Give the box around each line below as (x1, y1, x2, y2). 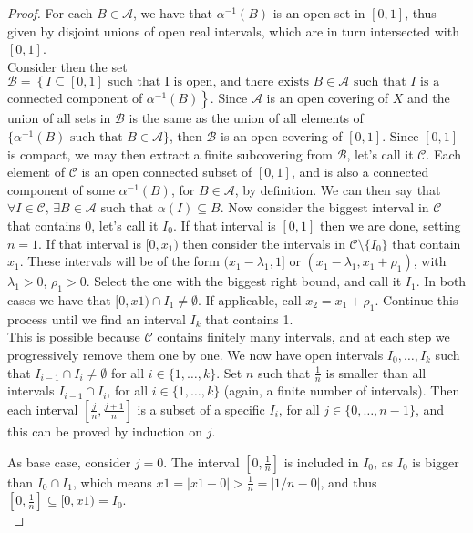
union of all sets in (7, 108, 111, 128)
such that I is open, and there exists (108, 76, 309, 89)
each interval (7, 399, 78, 418)
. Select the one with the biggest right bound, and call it (86, 272, 402, 291)
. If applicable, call (198, 290, 302, 309)
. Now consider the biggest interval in (220, 198, 429, 217)
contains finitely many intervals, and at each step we (157, 327, 450, 346)
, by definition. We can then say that (234, 179, 441, 199)
